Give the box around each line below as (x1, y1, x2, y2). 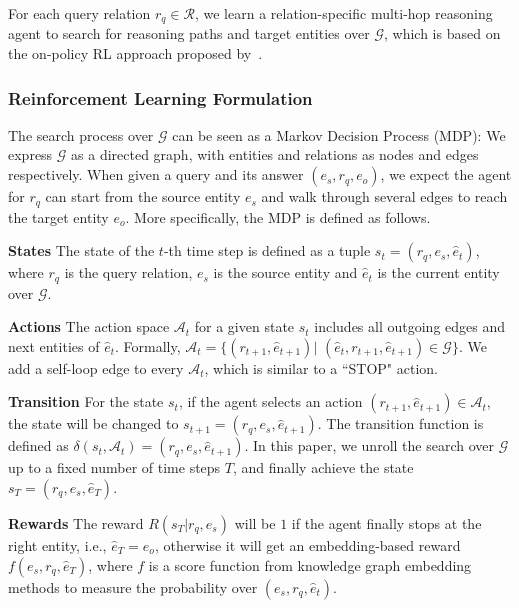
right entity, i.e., (8, 534, 107, 555)
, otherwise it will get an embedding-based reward (154, 534, 461, 555)
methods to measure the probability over (8, 576, 258, 597)
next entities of (8, 335, 100, 356)
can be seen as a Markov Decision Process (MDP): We (172, 124, 506, 145)
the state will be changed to (8, 413, 179, 434)
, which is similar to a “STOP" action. (204, 357, 438, 378)
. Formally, (114, 335, 181, 356)
